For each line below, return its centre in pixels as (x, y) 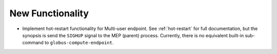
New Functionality (49, 13)
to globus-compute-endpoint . (79, 43)
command (33, 43)
